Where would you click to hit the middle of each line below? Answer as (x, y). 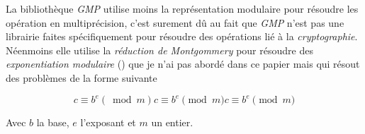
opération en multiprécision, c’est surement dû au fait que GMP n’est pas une (175, 22)
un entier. (172, 122)
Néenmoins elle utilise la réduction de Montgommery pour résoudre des (159, 50)
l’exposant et (108, 122)
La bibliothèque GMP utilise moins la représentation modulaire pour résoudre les (182, 8)
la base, (53, 122)
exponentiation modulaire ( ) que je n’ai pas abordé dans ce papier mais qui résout (183, 64)
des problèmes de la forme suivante (82, 77)
